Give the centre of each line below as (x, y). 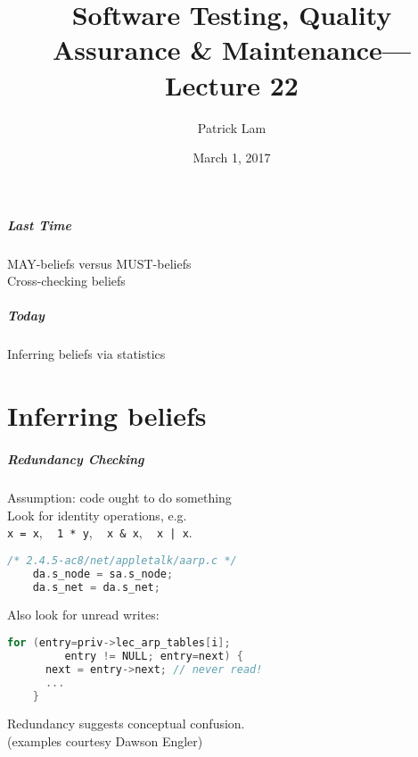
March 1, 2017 (232, 158)
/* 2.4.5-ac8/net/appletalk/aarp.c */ (122, 560)
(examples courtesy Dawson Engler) (105, 740)
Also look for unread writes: (83, 615)
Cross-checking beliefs (66, 281)
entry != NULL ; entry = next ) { (154, 656)
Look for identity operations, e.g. (97, 515)
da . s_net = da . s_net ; (96, 587)
